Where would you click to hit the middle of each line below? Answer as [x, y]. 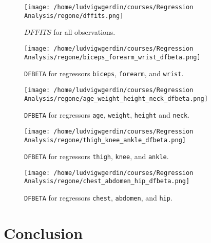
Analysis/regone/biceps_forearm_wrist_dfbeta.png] [112, 57]
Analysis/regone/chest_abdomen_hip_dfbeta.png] [107, 181]
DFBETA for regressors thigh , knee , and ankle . [97, 156]
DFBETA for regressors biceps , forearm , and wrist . [104, 73]
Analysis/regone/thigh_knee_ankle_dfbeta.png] [105, 140]
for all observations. [84, 32]
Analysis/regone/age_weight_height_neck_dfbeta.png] [116, 98]
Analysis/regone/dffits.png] [74, 16]
